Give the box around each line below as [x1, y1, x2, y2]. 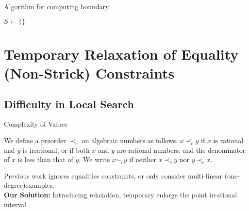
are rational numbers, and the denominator [116, 145, 246, 155]
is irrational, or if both [22, 145, 90, 155]
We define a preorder [4, 135, 66, 145]
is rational [213, 135, 244, 145]
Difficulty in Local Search [4, 96, 134, 111]
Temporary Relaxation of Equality [4, 44, 239, 64]
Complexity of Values [4, 119, 67, 129]
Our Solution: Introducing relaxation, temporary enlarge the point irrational [4, 189, 237, 199]
